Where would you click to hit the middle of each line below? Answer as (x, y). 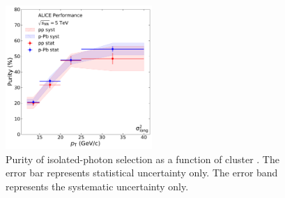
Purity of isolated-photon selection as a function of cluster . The (142, 159)
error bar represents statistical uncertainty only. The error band (142, 173)
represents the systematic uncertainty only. (97, 186)
